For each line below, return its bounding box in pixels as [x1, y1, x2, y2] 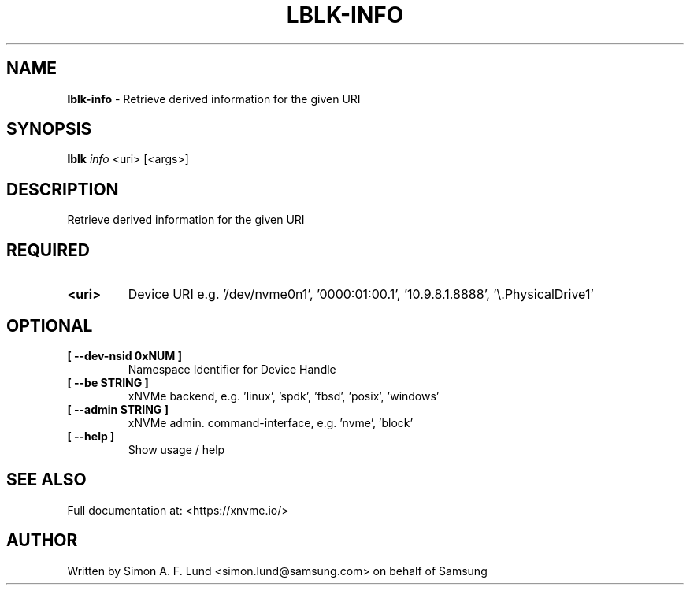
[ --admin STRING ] [67, 402, 169, 416]
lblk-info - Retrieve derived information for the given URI [67, 91, 361, 106]
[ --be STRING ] [67, 375, 149, 389]
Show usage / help [128, 442, 225, 456]
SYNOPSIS [6, 119, 92, 139]
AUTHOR [6, 530, 78, 551]
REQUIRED [6, 240, 90, 260]
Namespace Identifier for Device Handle [128, 362, 336, 376]
